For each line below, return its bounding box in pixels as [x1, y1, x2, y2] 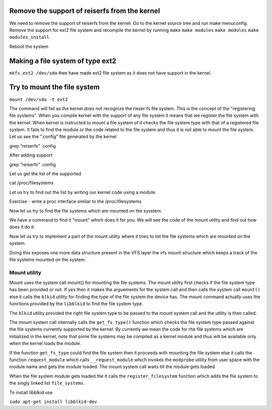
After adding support [9, 152, 53, 158]
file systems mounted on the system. [9, 256, 86, 262]
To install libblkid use [9, 389, 53, 395]
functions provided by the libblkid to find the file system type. [9, 301, 144, 307]
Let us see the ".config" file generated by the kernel [9, 133, 117, 140]
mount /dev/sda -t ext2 [9, 96, 68, 102]
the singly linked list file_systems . [9, 380, 85, 386]
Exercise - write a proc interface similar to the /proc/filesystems [9, 198, 142, 204]
